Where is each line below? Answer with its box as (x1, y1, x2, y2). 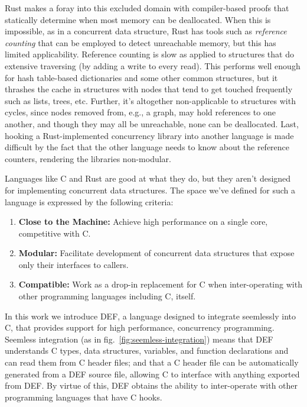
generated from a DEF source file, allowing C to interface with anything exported (5, 367, 300, 380)
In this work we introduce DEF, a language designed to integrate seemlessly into (5, 309, 296, 322)
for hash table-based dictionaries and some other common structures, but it (5, 71, 278, 83)
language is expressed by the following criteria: (5, 195, 174, 208)
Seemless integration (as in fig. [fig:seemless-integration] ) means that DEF (5, 332, 273, 345)
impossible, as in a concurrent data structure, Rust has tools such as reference (5, 25, 287, 37)
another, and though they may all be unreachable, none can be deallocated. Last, (5, 117, 299, 130)
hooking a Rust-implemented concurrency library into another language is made (5, 129, 294, 141)
